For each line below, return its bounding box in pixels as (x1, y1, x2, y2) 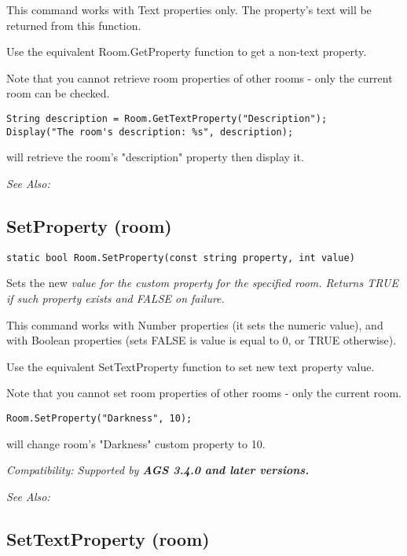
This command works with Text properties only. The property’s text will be (6, 2, 372, 17)
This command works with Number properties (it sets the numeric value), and (6, 316, 383, 333)
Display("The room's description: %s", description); (6, 126, 294, 138)
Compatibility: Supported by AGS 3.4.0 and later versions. (6, 462, 310, 478)
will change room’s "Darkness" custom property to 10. (6, 435, 266, 451)
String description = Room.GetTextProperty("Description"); (6, 112, 328, 124)
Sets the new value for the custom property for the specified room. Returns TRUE (6, 274, 398, 291)
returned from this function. (6, 17, 141, 33)
